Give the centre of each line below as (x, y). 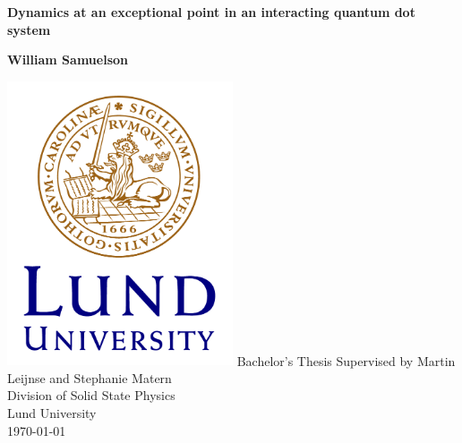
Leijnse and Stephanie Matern (90, 377)
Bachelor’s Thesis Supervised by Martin (346, 360)
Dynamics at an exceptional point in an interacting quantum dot (211, 12)
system (29, 29)
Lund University (52, 413)
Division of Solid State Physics (91, 395)
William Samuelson (68, 60)
